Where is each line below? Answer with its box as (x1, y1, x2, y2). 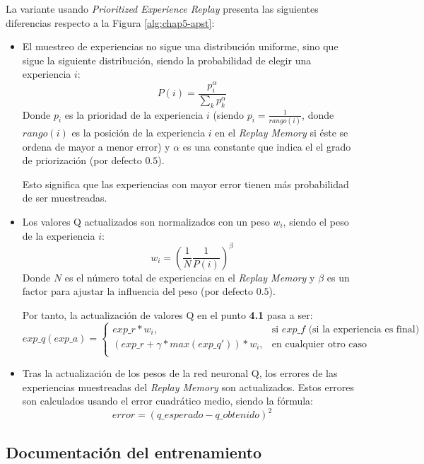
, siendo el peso (283, 214, 349, 228)
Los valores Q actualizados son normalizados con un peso (22, 214, 270, 228)
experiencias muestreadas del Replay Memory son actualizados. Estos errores (22, 379, 354, 394)
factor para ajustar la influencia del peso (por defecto (22, 284, 254, 298)
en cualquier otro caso (271, 339, 367, 349)
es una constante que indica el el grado (182, 139, 351, 153)
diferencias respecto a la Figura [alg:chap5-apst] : (6, 15, 215, 30)
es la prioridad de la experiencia (64, 107, 204, 122)
